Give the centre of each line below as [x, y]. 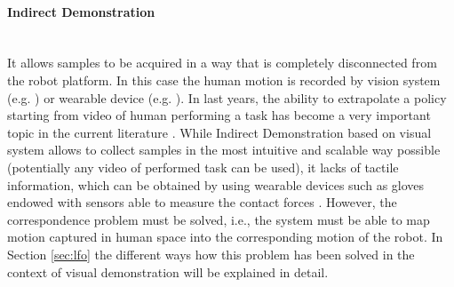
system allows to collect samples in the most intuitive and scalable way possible [224, 150]
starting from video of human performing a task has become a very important [219, 115]
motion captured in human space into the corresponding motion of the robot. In [225, 237]
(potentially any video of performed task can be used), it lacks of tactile [203, 167]
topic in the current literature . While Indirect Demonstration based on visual [219, 132]
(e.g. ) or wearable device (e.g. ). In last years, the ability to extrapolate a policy [227, 97]
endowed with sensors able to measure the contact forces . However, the [202, 202]
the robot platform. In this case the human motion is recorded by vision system [224, 80]
